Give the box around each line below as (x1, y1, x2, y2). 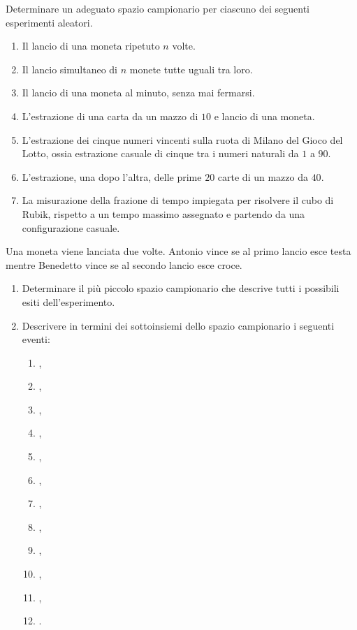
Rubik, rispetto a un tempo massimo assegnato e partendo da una (22, 206, 305, 221)
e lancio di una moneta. (214, 108, 315, 123)
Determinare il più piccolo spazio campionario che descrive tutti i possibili (22, 281, 340, 295)
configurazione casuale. (22, 220, 120, 235)
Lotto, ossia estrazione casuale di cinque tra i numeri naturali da (22, 146, 299, 161)
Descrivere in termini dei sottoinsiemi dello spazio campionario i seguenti (22, 318, 335, 332)
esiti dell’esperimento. (22, 294, 115, 309)
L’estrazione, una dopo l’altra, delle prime (22, 169, 202, 184)
